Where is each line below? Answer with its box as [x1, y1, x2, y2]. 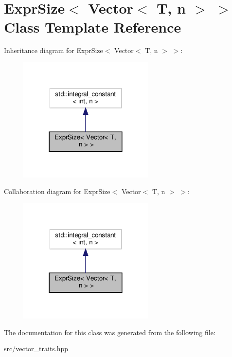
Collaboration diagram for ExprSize [4, 186, 110, 196]
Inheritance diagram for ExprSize [4, 45, 103, 55]
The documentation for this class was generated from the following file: [4, 327, 215, 337]
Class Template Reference [4, 17, 181, 37]
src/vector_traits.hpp [4, 343, 69, 354]
